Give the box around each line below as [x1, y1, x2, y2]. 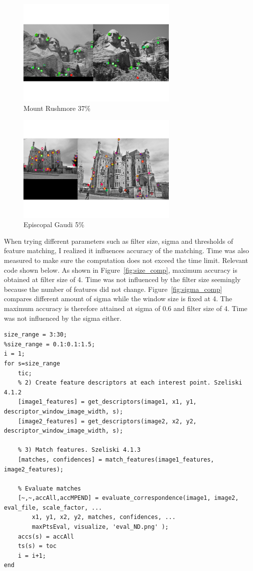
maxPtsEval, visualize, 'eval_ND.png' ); [32, 523, 169, 531]
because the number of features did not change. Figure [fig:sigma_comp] [4, 284, 222, 294]
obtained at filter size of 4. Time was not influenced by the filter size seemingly [4, 274, 241, 285]
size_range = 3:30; [4, 331, 67, 338]
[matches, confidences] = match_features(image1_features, [18, 456, 214, 463]
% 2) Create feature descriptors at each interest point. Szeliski [18, 379, 242, 387]
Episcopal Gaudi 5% [23, 219, 85, 230]
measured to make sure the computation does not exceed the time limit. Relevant [4, 255, 248, 265]
